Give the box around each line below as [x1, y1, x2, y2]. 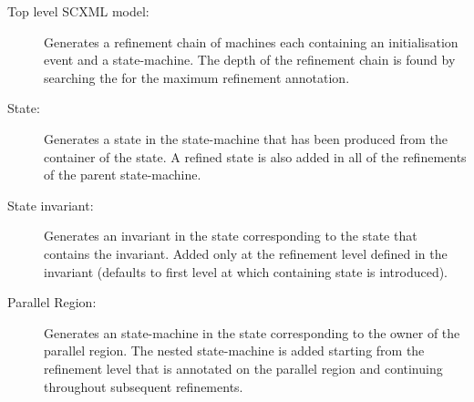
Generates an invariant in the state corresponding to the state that [44, 226, 417, 245]
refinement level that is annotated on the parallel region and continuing [44, 358, 443, 377]
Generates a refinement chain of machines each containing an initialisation [44, 32, 459, 51]
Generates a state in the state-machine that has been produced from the [44, 129, 448, 148]
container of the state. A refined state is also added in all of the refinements [44, 147, 467, 166]
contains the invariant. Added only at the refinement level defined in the [44, 243, 448, 263]
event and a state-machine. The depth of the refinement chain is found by [44, 50, 456, 69]
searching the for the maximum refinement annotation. [44, 67, 350, 87]
